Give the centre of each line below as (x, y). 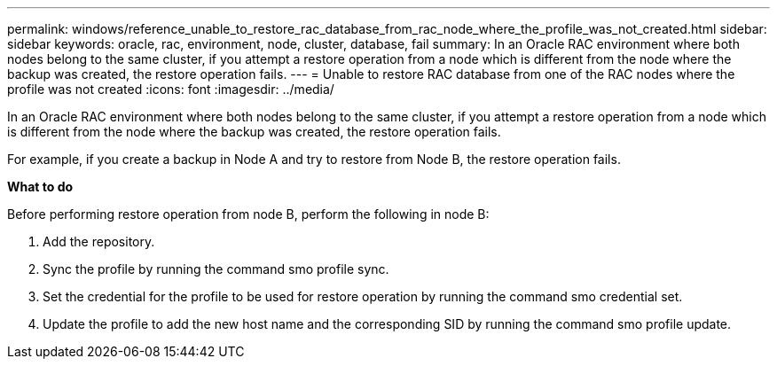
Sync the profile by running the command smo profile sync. (216, 269)
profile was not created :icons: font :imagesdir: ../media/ (171, 89)
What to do (40, 187)
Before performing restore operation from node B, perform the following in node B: (248, 214)
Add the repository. (99, 241)
